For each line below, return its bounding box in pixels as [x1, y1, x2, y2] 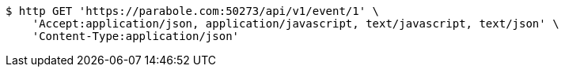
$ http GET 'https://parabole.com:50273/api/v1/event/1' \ [6, 5, 380, 17]
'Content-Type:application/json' [32, 30, 240, 42]
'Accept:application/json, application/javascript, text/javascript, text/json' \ [32, 17, 559, 30]
